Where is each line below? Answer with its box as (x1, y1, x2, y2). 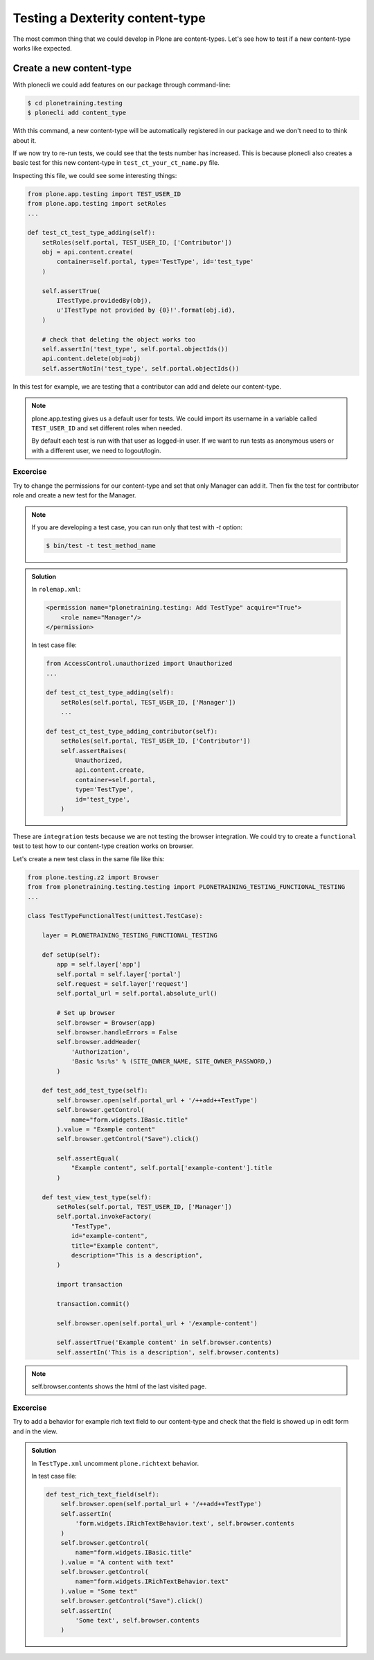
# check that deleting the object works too (42, 335, 196, 343)
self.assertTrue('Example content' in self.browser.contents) (56, 1339, 273, 1347)
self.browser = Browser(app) (56, 1018, 156, 1027)
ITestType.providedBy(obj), (56, 297, 152, 305)
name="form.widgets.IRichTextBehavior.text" (75, 1578, 229, 1586)
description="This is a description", (71, 1251, 204, 1259)
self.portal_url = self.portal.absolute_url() (56, 989, 217, 998)
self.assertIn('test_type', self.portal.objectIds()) (42, 345, 229, 353)
